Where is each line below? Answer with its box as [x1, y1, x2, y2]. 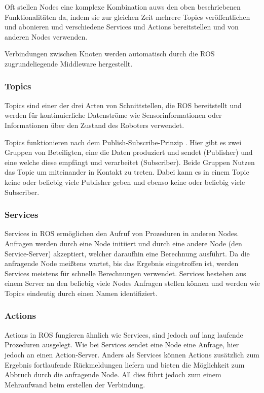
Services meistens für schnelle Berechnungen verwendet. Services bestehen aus [5, 268, 246, 278]
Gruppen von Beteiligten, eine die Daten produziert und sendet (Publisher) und [5, 147, 253, 157]
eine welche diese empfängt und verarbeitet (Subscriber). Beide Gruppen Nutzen [5, 156, 255, 167]
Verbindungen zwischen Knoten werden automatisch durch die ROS [5, 48, 215, 59]
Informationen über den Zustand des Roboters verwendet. [5, 119, 184, 130]
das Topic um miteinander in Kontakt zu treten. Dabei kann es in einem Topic [5, 167, 249, 177]
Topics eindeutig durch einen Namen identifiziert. [5, 287, 158, 298]
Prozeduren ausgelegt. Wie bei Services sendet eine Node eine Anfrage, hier [5, 339, 239, 350]
